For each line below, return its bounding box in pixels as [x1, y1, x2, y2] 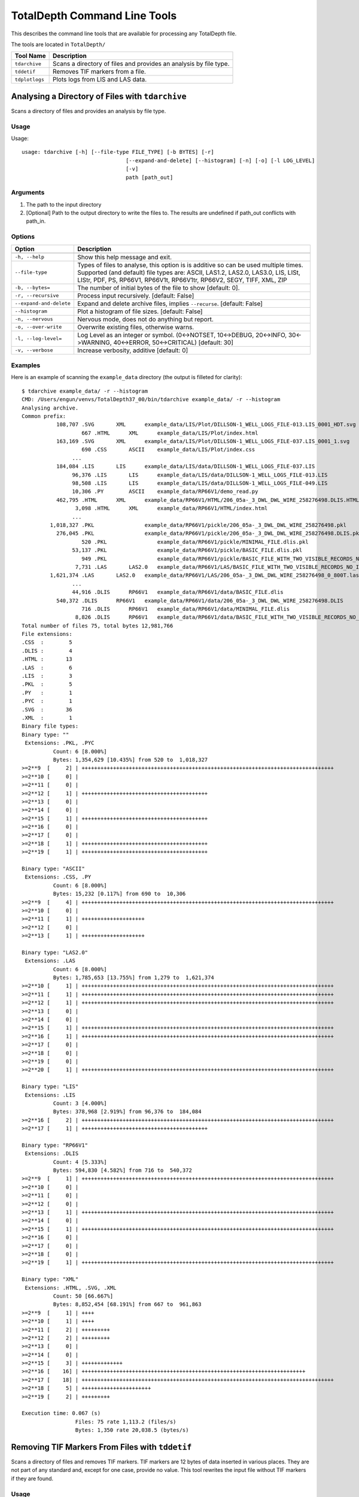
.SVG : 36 [22, 706, 72, 713]
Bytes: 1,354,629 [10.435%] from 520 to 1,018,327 [53, 756, 208, 763]
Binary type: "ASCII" [22, 865, 85, 872]
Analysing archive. [22, 404, 79, 411]
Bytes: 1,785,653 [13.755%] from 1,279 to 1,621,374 [53, 974, 215, 981]
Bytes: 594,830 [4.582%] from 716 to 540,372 [53, 1167, 193, 1174]
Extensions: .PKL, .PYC [25, 740, 95, 747]
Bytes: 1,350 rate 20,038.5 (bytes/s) [75, 1427, 189, 1434]
